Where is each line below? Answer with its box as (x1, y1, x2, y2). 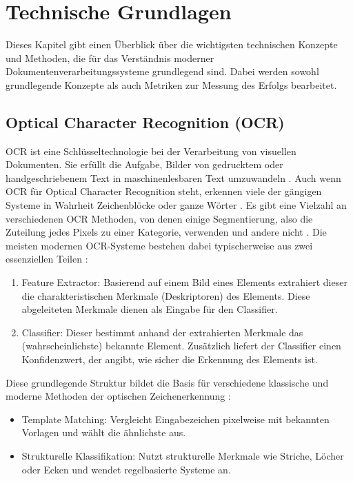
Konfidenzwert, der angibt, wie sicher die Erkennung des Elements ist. (21, 352, 318, 367)
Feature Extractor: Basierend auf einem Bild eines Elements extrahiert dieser (21, 275, 347, 289)
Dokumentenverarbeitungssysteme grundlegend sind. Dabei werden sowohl (6, 64, 319, 79)
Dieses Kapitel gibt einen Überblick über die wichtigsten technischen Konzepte (6, 37, 338, 52)
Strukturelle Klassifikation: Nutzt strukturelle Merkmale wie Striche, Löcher (21, 448, 344, 462)
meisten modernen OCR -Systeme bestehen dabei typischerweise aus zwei (6, 238, 313, 252)
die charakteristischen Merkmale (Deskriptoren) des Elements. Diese (21, 288, 310, 303)
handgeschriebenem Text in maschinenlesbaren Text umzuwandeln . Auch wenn (6, 170, 341, 185)
